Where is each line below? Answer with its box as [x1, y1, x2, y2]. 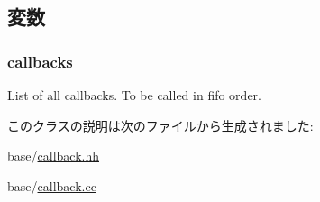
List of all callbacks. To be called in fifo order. [7, 86, 261, 104]
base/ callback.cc [7, 176, 96, 195]
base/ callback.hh [7, 146, 99, 165]
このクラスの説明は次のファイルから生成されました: [7, 115, 314, 134]
